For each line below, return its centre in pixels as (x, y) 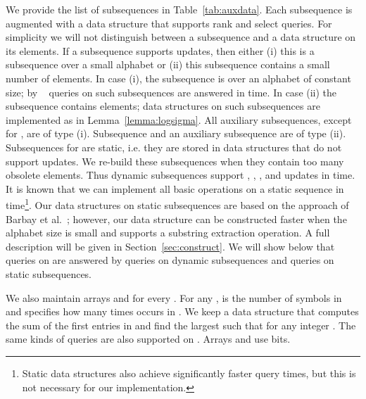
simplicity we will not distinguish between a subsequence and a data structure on (181, 37)
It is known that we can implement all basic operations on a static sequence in (175, 188)
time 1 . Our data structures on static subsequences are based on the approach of (177, 204)
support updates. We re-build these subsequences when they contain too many (175, 161)
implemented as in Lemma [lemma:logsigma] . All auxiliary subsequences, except (179, 119)
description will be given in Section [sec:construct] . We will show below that (170, 246)
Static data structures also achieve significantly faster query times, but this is (189, 373)
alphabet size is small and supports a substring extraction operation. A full (168, 233)
